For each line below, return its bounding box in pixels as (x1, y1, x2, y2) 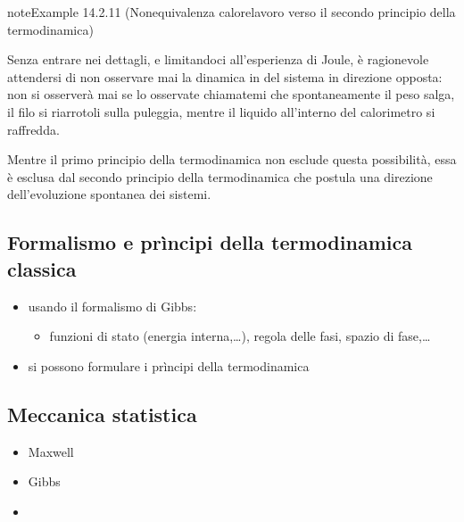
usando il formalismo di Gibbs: (28, 296, 197, 315)
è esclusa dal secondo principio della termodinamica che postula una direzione (7, 167, 433, 186)
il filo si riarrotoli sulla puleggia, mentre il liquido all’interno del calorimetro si (7, 102, 435, 120)
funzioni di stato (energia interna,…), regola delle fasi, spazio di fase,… (49, 327, 431, 345)
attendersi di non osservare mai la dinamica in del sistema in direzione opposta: (7, 67, 443, 86)
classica (7, 254, 77, 282)
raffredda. (7, 120, 60, 138)
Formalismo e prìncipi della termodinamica (7, 228, 412, 256)
